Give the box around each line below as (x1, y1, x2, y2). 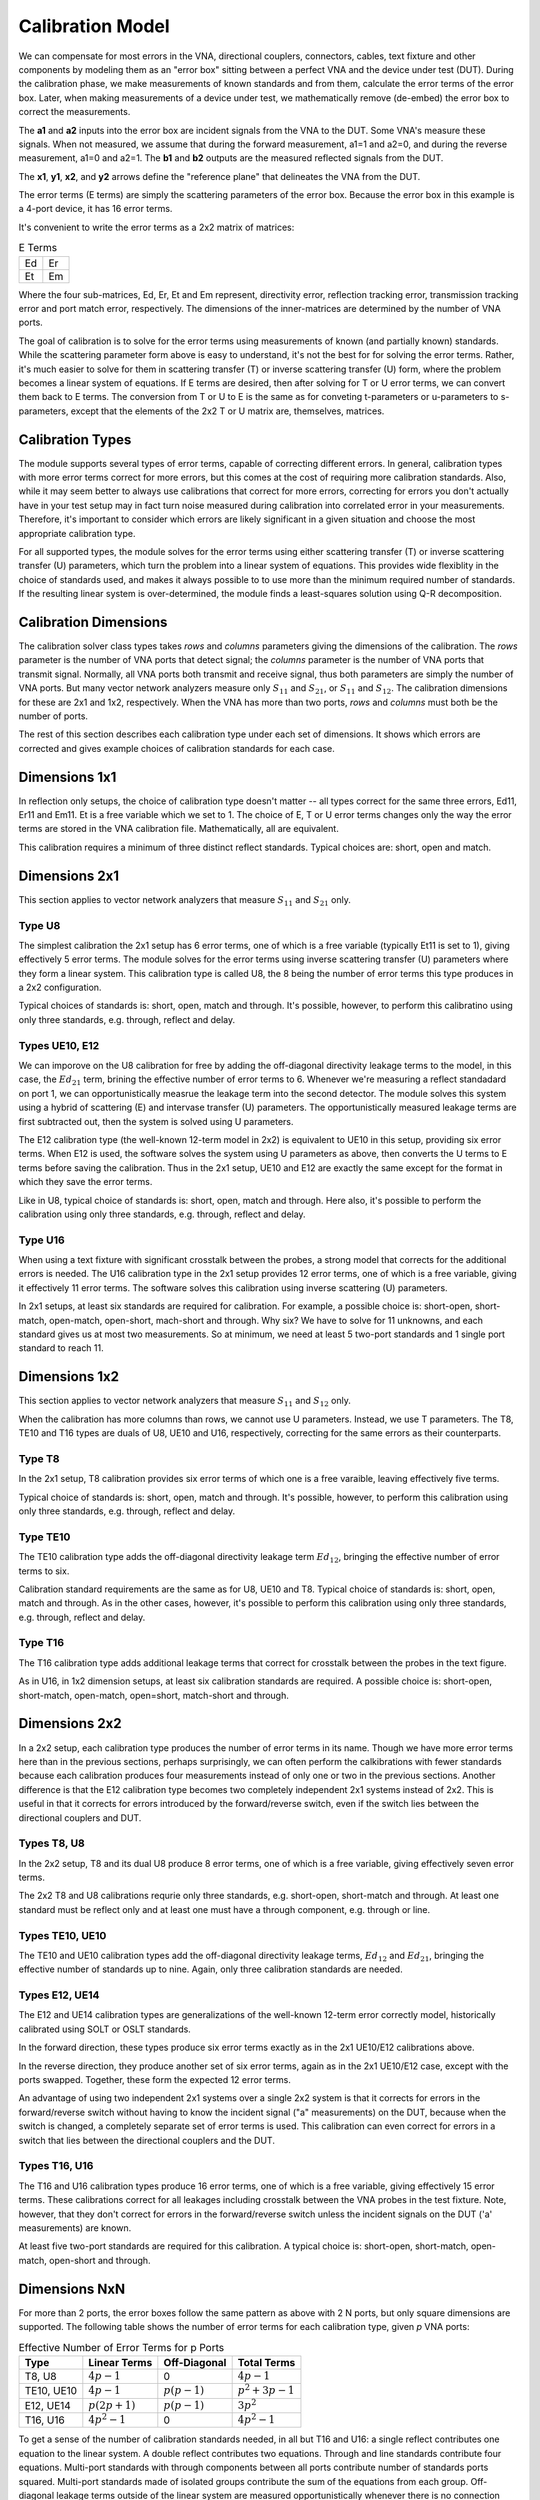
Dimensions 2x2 (18, 1715, 122, 1732)
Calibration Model (18, 15, 170, 37)
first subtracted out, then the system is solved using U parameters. (18, 1115, 294, 1127)
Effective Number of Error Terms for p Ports (18, 2340, 225, 2354)
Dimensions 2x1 (18, 867, 120, 884)
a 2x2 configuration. (18, 981, 102, 994)
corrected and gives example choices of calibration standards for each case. (18, 742, 335, 754)
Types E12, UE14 (18, 1988, 100, 2002)
